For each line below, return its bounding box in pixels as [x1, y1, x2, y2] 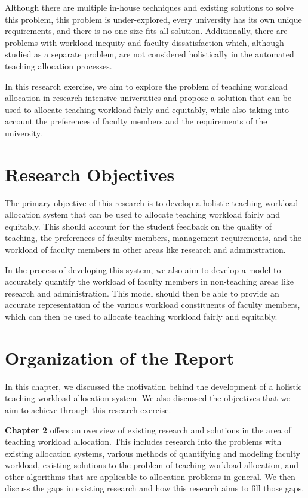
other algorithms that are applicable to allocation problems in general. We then [5, 470, 295, 482]
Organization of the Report [5, 345, 235, 369]
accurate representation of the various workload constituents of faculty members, [5, 298, 300, 311]
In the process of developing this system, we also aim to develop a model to [5, 263, 281, 276]
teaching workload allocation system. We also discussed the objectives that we [5, 392, 291, 404]
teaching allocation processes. [5, 59, 112, 72]
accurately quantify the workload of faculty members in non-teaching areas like [5, 275, 294, 288]
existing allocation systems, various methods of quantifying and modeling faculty [5, 447, 301, 459]
